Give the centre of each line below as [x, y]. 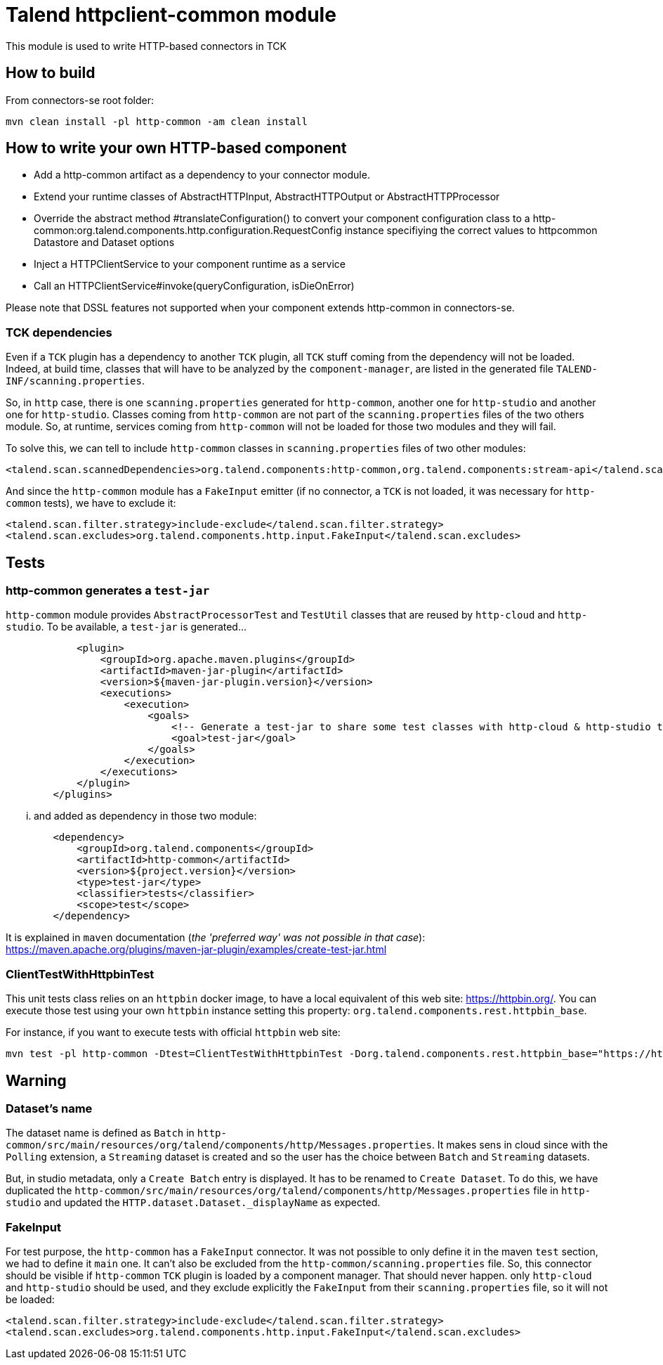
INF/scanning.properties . [75, 381]
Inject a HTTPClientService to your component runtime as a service [190, 264]
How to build [51, 73]
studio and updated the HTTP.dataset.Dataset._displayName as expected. [193, 1203]
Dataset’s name [49, 1108]
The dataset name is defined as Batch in [100, 1133]
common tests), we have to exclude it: [91, 503]
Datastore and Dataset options [104, 242]
